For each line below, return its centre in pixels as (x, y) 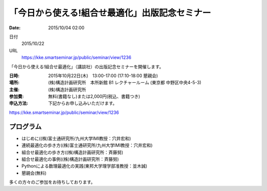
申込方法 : (19, 103)
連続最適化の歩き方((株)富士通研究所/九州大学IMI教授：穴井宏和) (87, 145)
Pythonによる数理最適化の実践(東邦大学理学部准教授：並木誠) (85, 166)
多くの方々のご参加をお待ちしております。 (52, 182)
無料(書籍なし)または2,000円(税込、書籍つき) (94, 96)
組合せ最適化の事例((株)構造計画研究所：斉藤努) (70, 159)
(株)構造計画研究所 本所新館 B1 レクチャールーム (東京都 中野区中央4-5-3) (125, 83)
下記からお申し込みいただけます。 (83, 103)
